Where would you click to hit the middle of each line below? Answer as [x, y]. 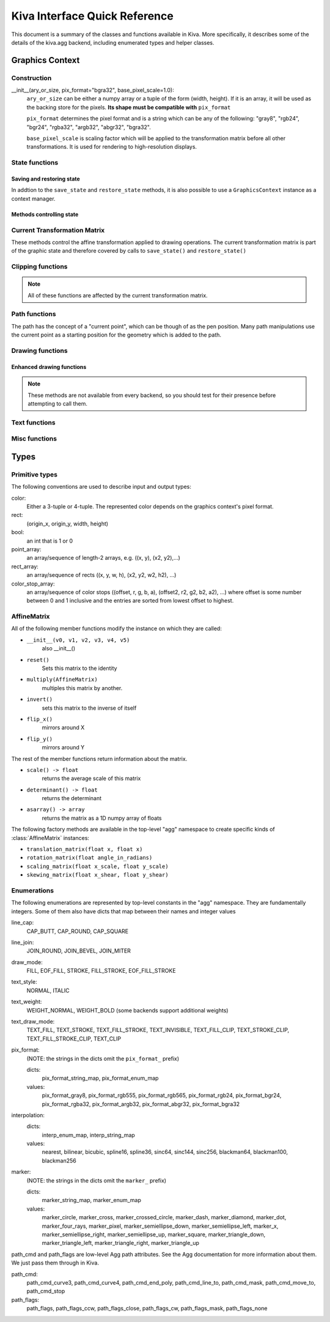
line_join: [23, 942]
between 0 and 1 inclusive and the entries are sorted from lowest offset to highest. [130, 601]
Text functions [33, 422]
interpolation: [28, 1115]
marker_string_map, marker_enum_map [92, 1200]
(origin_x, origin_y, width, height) [68, 524]
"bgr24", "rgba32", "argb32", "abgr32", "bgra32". [89, 127]
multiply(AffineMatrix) [62, 680]
